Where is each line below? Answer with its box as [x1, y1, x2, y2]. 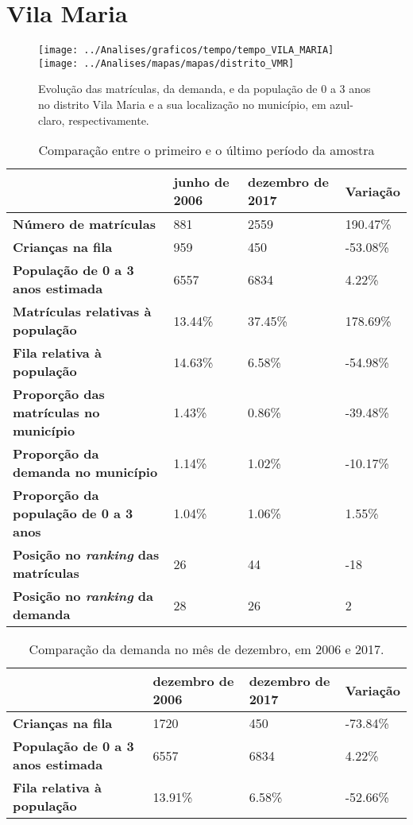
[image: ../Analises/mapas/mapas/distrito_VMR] [38, 57, 295, 69]
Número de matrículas [13, 215, 156, 234]
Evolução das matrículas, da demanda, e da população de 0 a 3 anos [38, 80, 371, 97]
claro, [38, 111, 65, 128]
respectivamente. [68, 111, 149, 128]
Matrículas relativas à [13, 302, 152, 321]
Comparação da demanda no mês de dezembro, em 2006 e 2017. [29, 640, 384, 659]
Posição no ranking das [13, 545, 160, 564]
